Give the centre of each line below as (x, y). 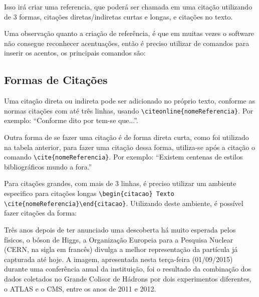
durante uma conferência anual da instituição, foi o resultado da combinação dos (128, 269)
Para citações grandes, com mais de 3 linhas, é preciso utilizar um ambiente (120, 183)
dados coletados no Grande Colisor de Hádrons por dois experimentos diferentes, (128, 278)
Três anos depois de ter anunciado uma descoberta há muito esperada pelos (120, 229)
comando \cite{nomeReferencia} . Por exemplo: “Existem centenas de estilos (123, 157)
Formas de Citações (56, 80)
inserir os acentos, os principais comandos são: (75, 53)
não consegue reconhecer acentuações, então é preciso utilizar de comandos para (127, 43)
